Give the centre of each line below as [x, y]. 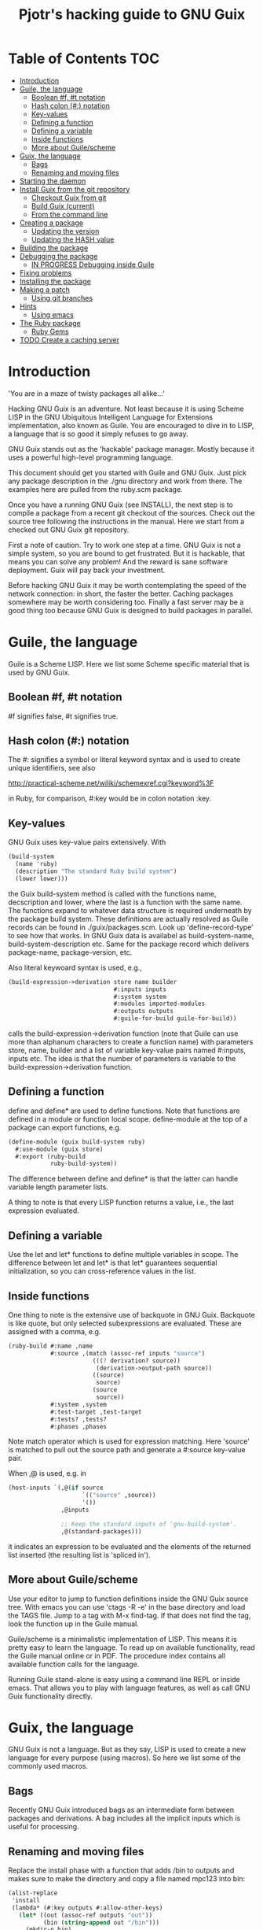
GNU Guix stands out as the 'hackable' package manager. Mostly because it [131, 449]
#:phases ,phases [79, 1426]
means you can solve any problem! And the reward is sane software [118, 561]
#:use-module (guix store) [59, 1149]
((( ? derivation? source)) [136, 1361]
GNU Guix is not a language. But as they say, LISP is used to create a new [127, 1750]
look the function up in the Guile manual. [73, 1624]
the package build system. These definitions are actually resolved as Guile [128, 919]
